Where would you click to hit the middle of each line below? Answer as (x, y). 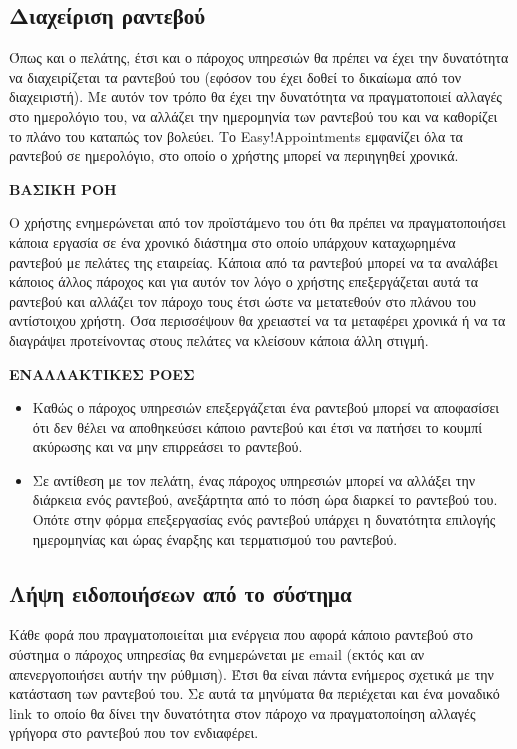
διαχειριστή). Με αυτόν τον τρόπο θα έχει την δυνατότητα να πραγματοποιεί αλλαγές (255, 96)
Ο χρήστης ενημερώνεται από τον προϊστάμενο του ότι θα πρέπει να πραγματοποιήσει (257, 222)
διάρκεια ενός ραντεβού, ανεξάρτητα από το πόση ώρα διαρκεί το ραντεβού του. (265, 499)
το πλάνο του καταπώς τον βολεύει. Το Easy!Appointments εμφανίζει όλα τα (236, 135)
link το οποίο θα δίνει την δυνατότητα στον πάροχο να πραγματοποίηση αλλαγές (242, 712)
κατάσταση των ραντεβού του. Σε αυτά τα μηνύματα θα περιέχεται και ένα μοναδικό (254, 693)
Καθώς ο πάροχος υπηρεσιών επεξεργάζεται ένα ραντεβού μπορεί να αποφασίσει (266, 407)
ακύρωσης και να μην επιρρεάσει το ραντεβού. (167, 446)
